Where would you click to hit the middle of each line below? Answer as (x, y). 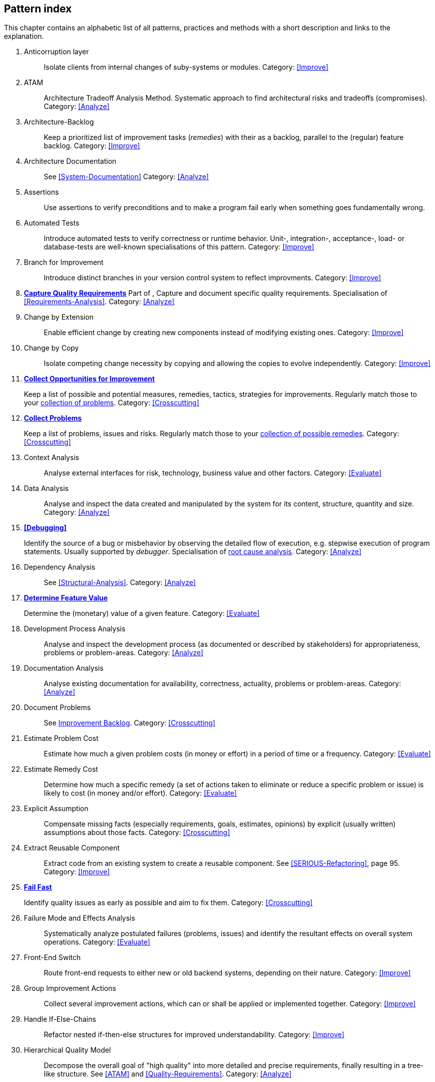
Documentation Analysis (64, 668)
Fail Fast (38, 887)
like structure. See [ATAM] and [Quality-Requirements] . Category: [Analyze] (168, 1074)
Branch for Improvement (64, 262)
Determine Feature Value (66, 598)
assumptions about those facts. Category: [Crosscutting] (137, 833)
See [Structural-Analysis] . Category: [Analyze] (120, 583)
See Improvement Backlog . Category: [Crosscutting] (130, 723)
